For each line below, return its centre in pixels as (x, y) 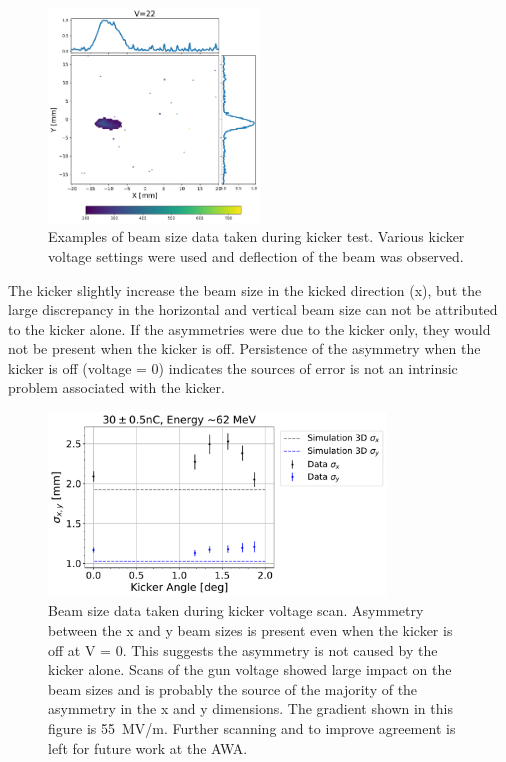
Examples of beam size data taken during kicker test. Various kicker (256, 236)
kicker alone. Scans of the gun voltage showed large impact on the (250, 669)
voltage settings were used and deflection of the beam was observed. (256, 255)
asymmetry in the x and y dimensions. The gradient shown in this (250, 708)
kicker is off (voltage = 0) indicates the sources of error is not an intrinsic (233, 367)
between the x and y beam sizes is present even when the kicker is (250, 630)
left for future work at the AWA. (148, 747)
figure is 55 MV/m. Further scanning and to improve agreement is (252, 728)
